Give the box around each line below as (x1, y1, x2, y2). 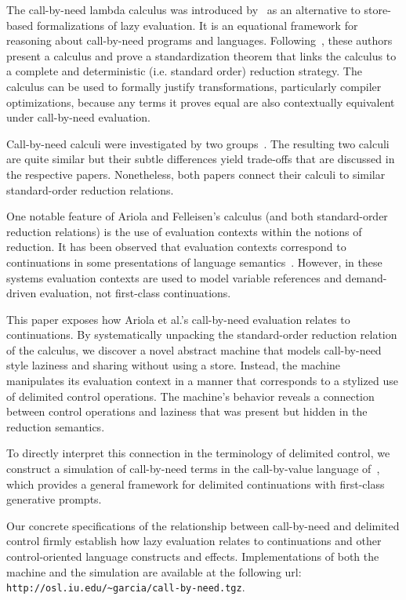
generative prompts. (6, 491, 102, 507)
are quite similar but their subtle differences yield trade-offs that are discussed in (6, 151, 395, 167)
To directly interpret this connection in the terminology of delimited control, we (6, 445, 390, 461)
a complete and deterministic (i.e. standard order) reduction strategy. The (6, 63, 362, 79)
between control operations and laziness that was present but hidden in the (6, 403, 368, 420)
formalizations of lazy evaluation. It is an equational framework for (36, 16, 358, 33)
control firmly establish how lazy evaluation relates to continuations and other (6, 533, 382, 549)
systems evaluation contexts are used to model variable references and (6, 269, 342, 285)
